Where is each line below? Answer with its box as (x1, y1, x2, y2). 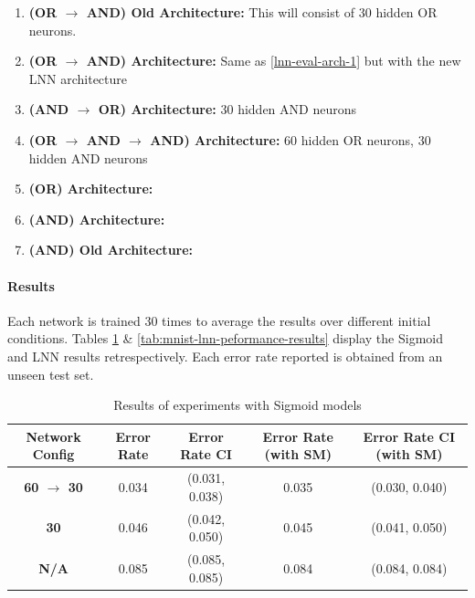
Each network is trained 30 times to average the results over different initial (7, 310, 431, 330)
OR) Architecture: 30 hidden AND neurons (98, 100, 356, 119)
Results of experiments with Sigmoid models (113, 395, 362, 414)
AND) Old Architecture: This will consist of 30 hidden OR (86, 3, 438, 21)
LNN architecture (28, 68, 128, 88)
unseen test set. (7, 364, 94, 383)
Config (32, 445, 75, 464)
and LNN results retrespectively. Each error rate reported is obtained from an (7, 346, 443, 365)
